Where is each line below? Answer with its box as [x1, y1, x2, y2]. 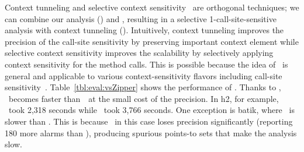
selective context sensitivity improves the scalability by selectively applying [5, 47, 274, 59]
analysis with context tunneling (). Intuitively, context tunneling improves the [5, 24, 284, 36]
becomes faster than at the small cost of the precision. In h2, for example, [8, 92, 279, 104]
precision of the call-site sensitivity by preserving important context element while [5, 35, 299, 47]
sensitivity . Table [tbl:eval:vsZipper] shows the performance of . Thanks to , [5, 81, 281, 93]
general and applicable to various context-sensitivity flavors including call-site [5, 69, 282, 82]
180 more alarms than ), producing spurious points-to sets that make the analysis [5, 126, 297, 139]
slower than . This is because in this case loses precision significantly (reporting [5, 115, 293, 127]
